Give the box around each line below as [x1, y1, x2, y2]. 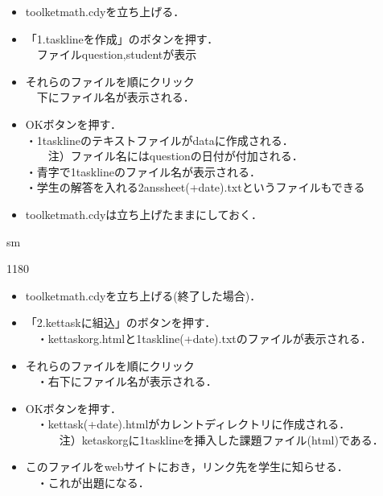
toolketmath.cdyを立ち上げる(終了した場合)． [25, 287, 262, 304]
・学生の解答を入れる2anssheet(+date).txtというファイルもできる [25, 179, 365, 196]
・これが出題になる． [36, 474, 150, 491]
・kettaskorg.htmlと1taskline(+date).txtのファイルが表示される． [36, 329, 372, 346]
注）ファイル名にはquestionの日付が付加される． [47, 147, 303, 164]
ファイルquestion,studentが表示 [36, 46, 197, 63]
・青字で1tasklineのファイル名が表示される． [25, 163, 261, 180]
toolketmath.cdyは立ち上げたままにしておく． [25, 205, 263, 222]
